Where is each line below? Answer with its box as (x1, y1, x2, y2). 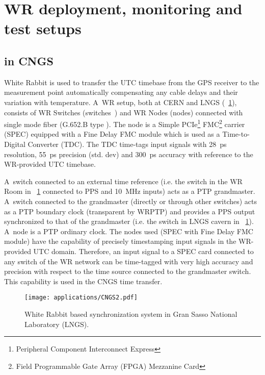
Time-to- (222, 129, 250, 139)
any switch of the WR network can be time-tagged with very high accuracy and (4, 256, 253, 266)
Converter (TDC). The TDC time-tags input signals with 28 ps (28, 138, 227, 149)
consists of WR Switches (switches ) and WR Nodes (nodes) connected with (4, 107, 243, 117)
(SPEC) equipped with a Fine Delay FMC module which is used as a (4, 129, 220, 139)
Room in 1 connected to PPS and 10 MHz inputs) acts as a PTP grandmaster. (4, 186, 255, 196)
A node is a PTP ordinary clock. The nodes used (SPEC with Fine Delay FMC (4, 226, 253, 236)
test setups (4, 18, 82, 39)
